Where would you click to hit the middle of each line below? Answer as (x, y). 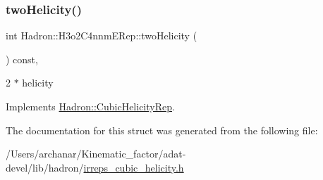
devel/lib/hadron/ (45, 167)
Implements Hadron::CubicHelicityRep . (90, 106)
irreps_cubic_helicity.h (134, 167)
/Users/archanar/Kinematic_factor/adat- (96, 154)
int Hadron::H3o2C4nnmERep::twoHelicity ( (102, 36)
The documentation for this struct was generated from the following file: (162, 130)
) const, (22, 59)
